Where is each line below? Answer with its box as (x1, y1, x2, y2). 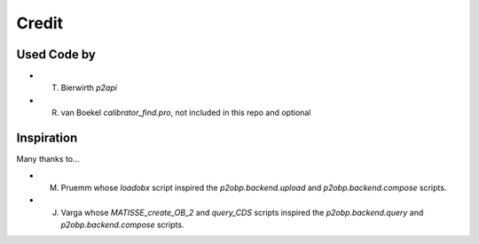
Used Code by (16, 47, 97, 62)
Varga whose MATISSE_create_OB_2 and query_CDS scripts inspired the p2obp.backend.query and (60, 207, 424, 217)
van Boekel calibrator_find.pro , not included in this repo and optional (60, 107, 311, 118)
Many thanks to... (16, 154, 80, 164)
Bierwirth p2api (60, 82, 117, 93)
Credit (16, 13, 64, 33)
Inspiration (16, 131, 78, 146)
